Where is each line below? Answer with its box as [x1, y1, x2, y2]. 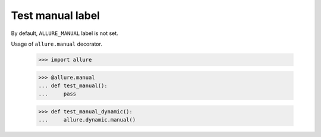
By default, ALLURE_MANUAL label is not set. [11, 30, 118, 37]
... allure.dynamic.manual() [38, 116, 136, 123]
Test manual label [11, 9, 100, 22]
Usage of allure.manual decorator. [11, 40, 102, 47]
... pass [38, 91, 77, 97]
